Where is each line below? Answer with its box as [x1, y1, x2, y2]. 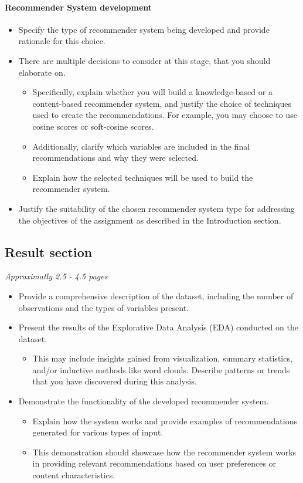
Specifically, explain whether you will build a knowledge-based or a [32, 86, 273, 98]
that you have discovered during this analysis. [32, 375, 197, 387]
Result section [5, 242, 93, 261]
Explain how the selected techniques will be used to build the [32, 171, 253, 183]
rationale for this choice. [18, 35, 105, 47]
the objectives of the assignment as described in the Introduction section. [18, 214, 281, 226]
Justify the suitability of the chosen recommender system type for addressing [18, 202, 295, 214]
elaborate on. [18, 66, 66, 78]
